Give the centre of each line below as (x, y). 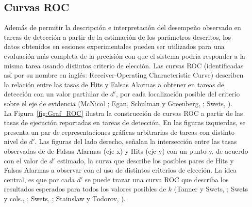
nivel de (16, 141)
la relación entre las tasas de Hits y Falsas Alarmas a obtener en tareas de (114, 84)
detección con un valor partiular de (56, 94)
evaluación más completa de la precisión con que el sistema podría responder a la (125, 56)
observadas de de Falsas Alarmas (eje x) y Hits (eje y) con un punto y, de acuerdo (126, 151)
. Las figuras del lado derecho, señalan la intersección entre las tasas (136, 141)
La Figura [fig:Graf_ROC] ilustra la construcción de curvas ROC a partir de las (124, 113)
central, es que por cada (39, 179)
